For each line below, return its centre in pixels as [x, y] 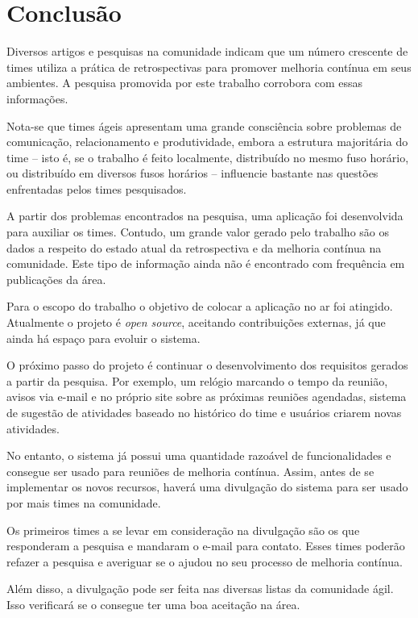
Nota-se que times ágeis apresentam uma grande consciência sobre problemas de [204, 125]
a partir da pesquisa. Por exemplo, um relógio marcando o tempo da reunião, [197, 380]
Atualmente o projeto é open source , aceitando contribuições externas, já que [196, 322]
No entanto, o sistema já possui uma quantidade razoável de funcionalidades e [199, 455]
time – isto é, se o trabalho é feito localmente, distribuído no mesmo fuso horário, [208, 157]
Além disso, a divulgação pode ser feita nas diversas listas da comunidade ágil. [200, 589]
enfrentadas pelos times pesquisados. [97, 188]
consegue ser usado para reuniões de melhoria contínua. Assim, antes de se [190, 471]
